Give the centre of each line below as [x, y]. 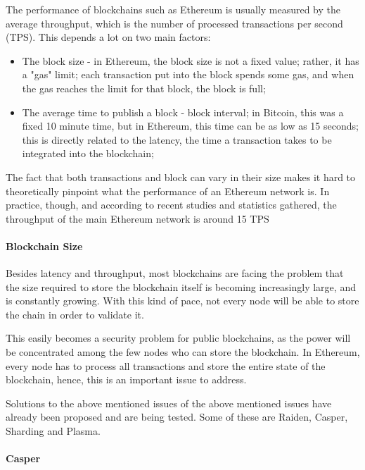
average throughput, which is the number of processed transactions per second [174, 23]
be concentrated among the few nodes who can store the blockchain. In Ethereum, [183, 352]
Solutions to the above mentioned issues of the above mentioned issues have [169, 403]
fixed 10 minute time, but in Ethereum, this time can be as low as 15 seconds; [190, 126]
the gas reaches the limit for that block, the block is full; [144, 88]
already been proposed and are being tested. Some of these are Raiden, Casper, [177, 417]
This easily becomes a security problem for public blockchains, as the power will [178, 338]
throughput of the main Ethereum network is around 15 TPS [137, 218]
